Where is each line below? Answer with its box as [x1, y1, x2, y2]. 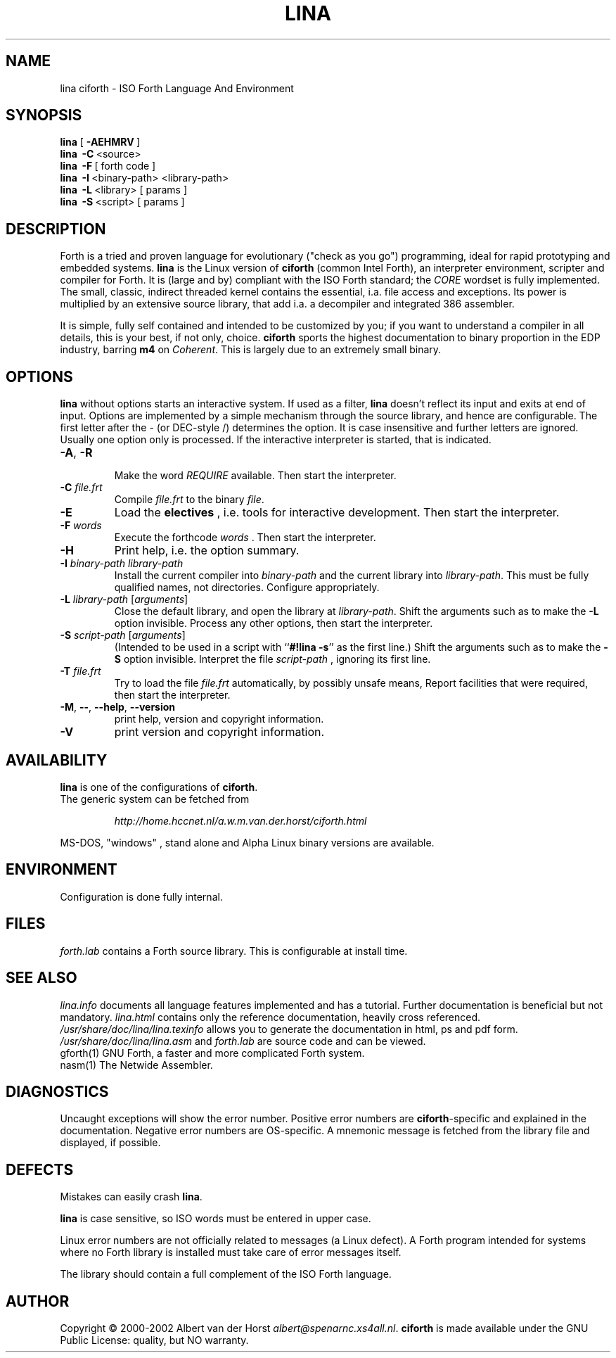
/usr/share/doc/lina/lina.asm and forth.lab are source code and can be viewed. [60, 1034, 426, 1047]
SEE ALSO [6, 969, 77, 987]
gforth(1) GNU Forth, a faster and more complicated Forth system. [60, 1046, 365, 1059]
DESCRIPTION [6, 220, 106, 238]
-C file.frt [60, 481, 103, 494]
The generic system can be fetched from [60, 792, 250, 805]
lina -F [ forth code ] [60, 160, 156, 172]
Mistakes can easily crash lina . [60, 1191, 203, 1203]
